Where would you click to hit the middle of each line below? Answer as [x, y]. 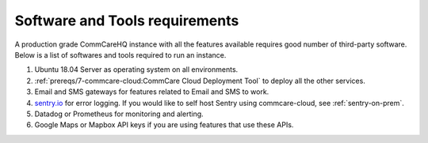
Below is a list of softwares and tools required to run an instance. [120, 55]
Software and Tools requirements [127, 21]
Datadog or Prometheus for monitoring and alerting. [119, 114]
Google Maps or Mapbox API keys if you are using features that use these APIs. [164, 125]
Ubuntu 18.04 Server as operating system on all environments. [136, 70]
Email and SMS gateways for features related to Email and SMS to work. [152, 92]
